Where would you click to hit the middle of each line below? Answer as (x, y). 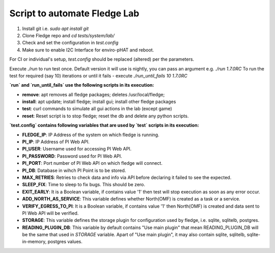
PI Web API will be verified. (50, 213)
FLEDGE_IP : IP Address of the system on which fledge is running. (91, 135)
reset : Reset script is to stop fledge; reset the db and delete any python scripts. (105, 116)
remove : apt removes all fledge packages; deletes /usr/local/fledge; (93, 94)
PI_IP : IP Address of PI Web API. (56, 142)
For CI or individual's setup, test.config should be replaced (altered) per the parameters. (102, 59)
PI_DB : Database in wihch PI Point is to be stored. (74, 170)
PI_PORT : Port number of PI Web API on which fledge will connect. (92, 163)
